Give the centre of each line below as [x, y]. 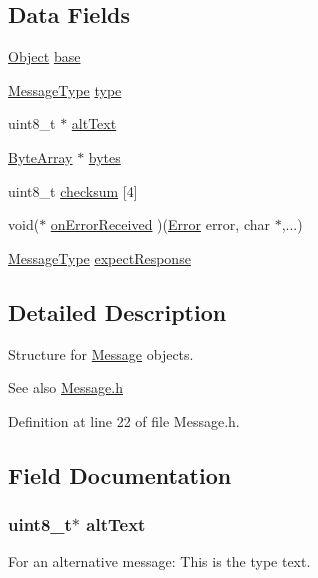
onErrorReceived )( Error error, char [160, 224]
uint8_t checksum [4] [73, 190]
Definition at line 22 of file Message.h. [124, 420]
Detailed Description [117, 311]
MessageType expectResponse [99, 257]
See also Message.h [65, 387]
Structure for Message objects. [101, 353]
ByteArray [40, 156]
